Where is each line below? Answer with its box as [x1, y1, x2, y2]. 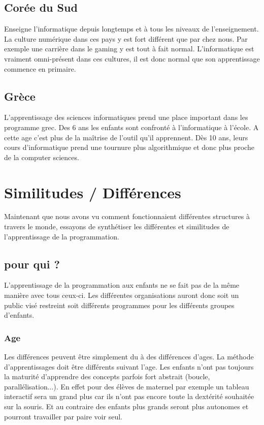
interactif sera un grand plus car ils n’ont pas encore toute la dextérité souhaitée [4, 391, 254, 402]
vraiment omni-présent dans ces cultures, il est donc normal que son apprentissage [4, 53, 260, 64]
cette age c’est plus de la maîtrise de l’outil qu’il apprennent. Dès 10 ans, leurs [4, 132, 248, 142]
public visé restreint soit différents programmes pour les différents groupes [4, 299, 235, 310]
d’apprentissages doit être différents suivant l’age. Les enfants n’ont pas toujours [4, 361, 254, 372]
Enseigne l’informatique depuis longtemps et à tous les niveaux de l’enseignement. [4, 23, 259, 34]
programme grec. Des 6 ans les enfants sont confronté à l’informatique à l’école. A [4, 122, 259, 132]
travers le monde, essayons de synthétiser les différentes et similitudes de [4, 221, 229, 232]
